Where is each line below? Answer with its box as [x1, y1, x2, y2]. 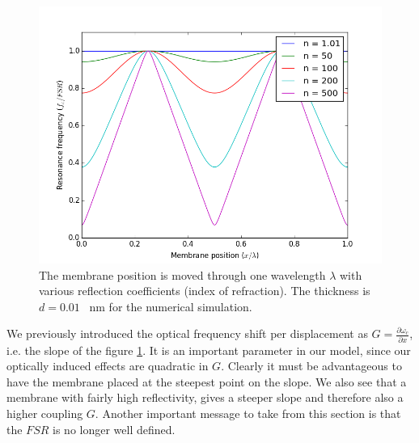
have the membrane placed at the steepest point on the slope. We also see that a [6, 373, 407, 390]
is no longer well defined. [53, 420, 176, 437]
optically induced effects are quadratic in [6, 357, 209, 374]
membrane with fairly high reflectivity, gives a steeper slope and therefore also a [6, 389, 404, 406]
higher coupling [6, 405, 83, 422]
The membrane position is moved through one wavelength [39, 266, 326, 283]
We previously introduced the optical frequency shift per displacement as [6, 325, 368, 342]
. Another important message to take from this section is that [95, 405, 401, 422]
